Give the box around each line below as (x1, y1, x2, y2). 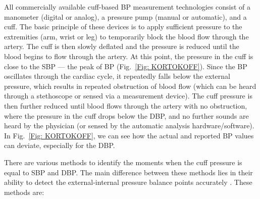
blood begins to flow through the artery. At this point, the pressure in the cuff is (4, 51, 253, 61)
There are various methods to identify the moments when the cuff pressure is (4, 157, 242, 167)
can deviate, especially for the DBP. (4, 140, 115, 151)
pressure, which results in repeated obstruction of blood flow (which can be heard (4, 80, 256, 91)
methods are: (4, 186, 44, 197)
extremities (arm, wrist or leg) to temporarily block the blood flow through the (4, 31, 249, 41)
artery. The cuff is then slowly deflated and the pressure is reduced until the (4, 41, 239, 52)
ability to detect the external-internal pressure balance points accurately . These (4, 177, 252, 187)
